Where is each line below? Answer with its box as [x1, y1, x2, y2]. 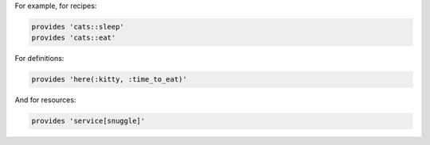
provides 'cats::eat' [31, 33, 116, 43]
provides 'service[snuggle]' [31, 116, 146, 126]
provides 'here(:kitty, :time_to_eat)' [31, 75, 187, 84]
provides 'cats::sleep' [31, 22, 125, 31]
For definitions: [14, 54, 64, 63]
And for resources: [14, 95, 76, 105]
